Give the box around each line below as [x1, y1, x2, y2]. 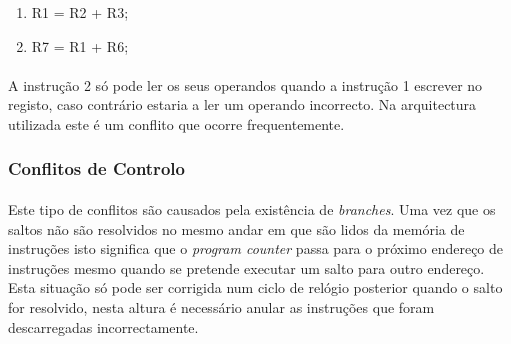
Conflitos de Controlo [8, 156, 185, 181]
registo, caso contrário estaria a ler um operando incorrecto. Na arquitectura [8, 94, 477, 115]
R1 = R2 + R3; [31, 2, 129, 22]
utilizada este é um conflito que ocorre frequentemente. [8, 113, 345, 134]
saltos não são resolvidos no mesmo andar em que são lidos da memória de [8, 218, 465, 239]
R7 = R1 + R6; [31, 35, 129, 56]
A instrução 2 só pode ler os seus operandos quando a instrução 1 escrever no [8, 74, 483, 95]
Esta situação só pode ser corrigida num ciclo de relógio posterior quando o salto [8, 277, 503, 298]
